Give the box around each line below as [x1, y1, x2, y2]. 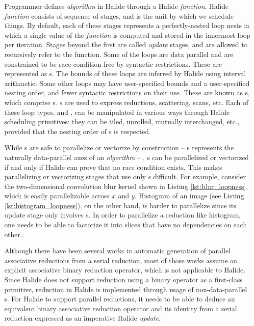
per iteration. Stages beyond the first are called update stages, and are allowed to [4, 39, 248, 50]
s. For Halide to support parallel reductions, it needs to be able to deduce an [4, 294, 235, 304]
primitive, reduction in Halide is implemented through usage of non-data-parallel [4, 284, 247, 294]
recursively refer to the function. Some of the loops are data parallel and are [4, 49, 233, 59]
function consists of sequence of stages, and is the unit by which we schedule [4, 10, 234, 21]
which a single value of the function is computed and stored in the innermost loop [4, 29, 251, 40]
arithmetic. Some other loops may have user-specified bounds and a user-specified [4, 78, 250, 88]
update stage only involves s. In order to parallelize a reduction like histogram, [4, 210, 241, 220]
